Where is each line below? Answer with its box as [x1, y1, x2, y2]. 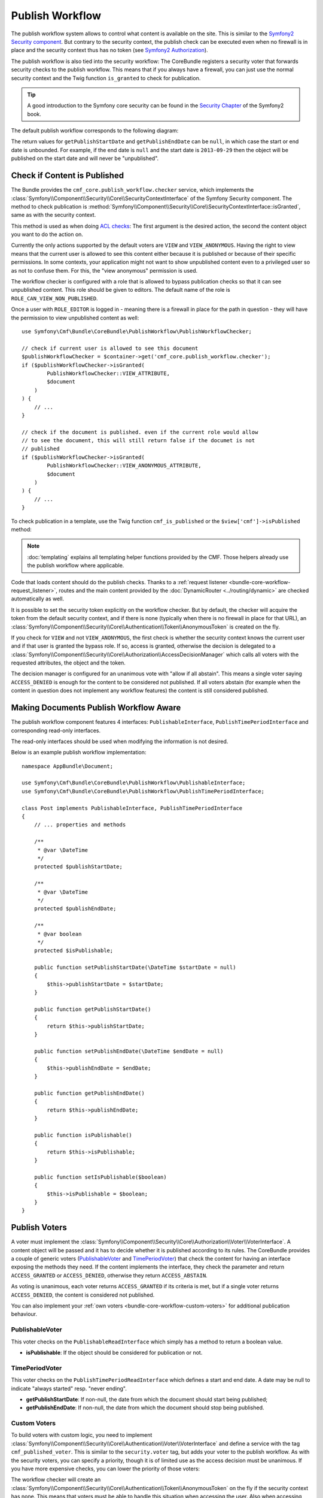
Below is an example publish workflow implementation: [11, 749, 147, 756]
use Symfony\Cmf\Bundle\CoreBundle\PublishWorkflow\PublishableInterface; [22, 780, 246, 786]
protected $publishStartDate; [33, 863, 123, 870]
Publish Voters [11, 1222, 67, 1233]
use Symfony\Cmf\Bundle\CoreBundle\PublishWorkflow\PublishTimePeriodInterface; [22, 788, 265, 795]
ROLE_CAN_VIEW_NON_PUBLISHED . [11, 294, 98, 302]
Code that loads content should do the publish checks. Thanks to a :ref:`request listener [11, 578, 228, 585]
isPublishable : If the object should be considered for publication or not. [26, 1349, 203, 1356]
